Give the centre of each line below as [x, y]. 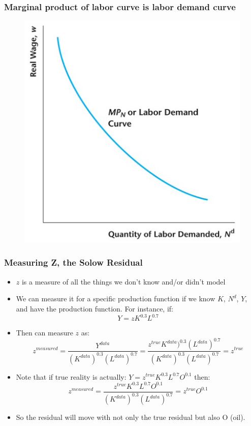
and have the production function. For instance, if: [95, 308]
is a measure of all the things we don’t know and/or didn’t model [123, 281]
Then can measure [44, 333]
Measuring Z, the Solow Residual [73, 262]
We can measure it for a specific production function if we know [116, 299]
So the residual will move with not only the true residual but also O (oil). [131, 417]
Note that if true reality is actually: [71, 376]
